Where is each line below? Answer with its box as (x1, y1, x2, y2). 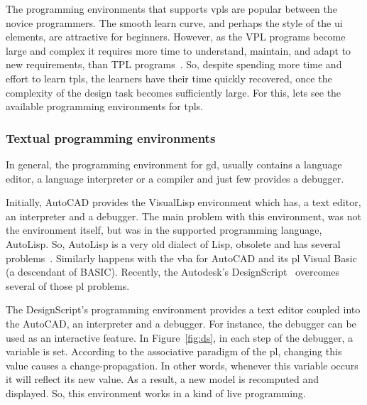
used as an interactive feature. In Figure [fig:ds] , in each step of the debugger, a (6, 330, 354, 345)
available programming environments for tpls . (6, 99, 204, 114)
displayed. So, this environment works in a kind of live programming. (6, 385, 306, 400)
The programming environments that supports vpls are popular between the (6, 1, 337, 16)
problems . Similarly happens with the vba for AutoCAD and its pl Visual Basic (6, 250, 357, 265)
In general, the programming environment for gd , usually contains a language (6, 156, 342, 171)
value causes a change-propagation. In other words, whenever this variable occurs (6, 357, 358, 372)
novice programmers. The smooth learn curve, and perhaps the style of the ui (6, 15, 343, 30)
